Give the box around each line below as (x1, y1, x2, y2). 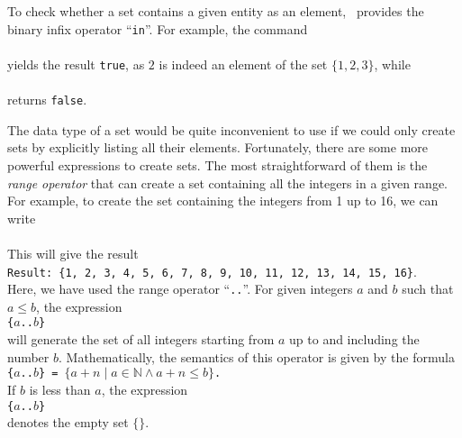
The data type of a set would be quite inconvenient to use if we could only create (7, 120, 456, 139)
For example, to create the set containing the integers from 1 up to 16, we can (7, 191, 439, 210)
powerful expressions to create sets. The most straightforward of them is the (7, 155, 428, 174)
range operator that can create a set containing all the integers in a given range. (7, 173, 448, 192)
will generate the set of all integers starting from (7, 330, 275, 349)
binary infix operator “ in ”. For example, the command (7, 19, 308, 38)
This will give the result (7, 243, 139, 262)
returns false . (7, 90, 87, 109)
